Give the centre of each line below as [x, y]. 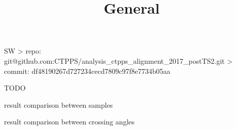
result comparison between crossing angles [69, 122]
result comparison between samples [58, 104]
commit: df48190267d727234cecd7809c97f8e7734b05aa [87, 71]
